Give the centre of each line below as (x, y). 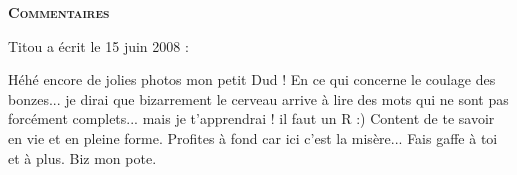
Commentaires (59, 12)
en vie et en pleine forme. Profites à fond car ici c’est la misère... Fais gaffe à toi (253, 137)
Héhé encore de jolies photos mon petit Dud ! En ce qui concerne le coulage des (252, 79)
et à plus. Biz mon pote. (82, 157)
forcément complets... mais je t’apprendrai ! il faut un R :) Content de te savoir (251, 118)
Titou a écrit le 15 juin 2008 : (98, 45)
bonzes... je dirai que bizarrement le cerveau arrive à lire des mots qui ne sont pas (258, 98)
